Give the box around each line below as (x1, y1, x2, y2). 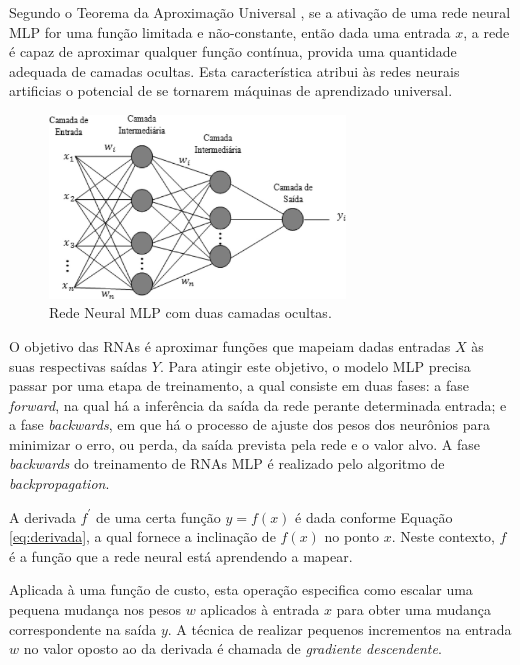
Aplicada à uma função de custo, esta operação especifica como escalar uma (9, 579, 473, 600)
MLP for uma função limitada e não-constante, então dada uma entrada (9, 21, 451, 42)
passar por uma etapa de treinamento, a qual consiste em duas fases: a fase (9, 375, 469, 396)
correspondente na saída (9, 618, 157, 639)
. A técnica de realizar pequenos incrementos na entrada (167, 618, 512, 639)
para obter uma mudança (336, 599, 492, 620)
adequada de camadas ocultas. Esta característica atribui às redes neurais (9, 60, 460, 81)
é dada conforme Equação (295, 506, 453, 527)
